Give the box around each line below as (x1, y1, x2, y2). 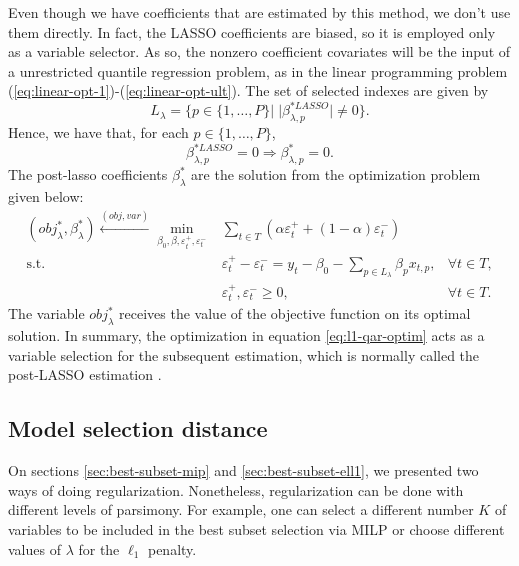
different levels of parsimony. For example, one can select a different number (8, 499, 474, 520)
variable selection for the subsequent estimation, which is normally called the (8, 344, 480, 365)
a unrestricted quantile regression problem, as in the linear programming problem (8, 60, 508, 81)
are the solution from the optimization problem (191, 164, 481, 185)
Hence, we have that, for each (8, 122, 189, 143)
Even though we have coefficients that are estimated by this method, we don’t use (8, 2, 511, 22)
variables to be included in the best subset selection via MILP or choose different (8, 519, 505, 540)
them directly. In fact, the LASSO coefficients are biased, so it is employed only (8, 21, 496, 42)
